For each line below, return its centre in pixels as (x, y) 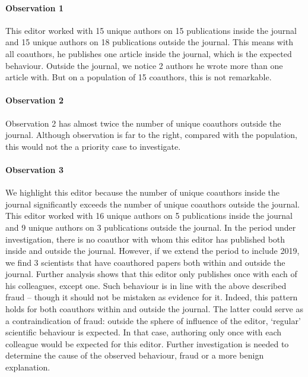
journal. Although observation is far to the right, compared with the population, (151, 135)
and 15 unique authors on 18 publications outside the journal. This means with (150, 42)
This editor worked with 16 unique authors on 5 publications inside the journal (149, 216)
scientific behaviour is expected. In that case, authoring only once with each (144, 332)
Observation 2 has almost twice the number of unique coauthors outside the (143, 123)
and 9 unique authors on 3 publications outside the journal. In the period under (151, 227)
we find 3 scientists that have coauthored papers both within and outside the (145, 262)
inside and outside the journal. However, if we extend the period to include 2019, (153, 251)
